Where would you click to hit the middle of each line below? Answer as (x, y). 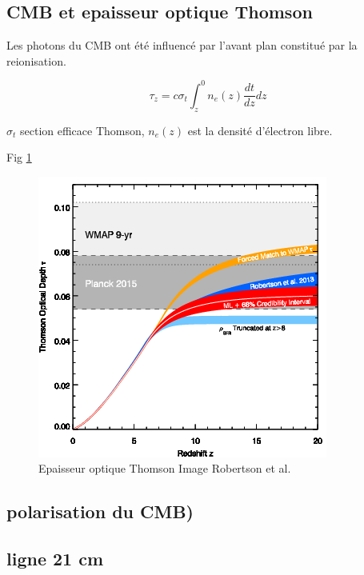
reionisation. (36, 60)
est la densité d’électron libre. (260, 130)
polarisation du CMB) (100, 511)
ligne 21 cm (55, 559)
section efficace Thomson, (82, 130)
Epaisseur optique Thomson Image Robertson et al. (165, 468)
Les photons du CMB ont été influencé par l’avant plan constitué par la (182, 45)
